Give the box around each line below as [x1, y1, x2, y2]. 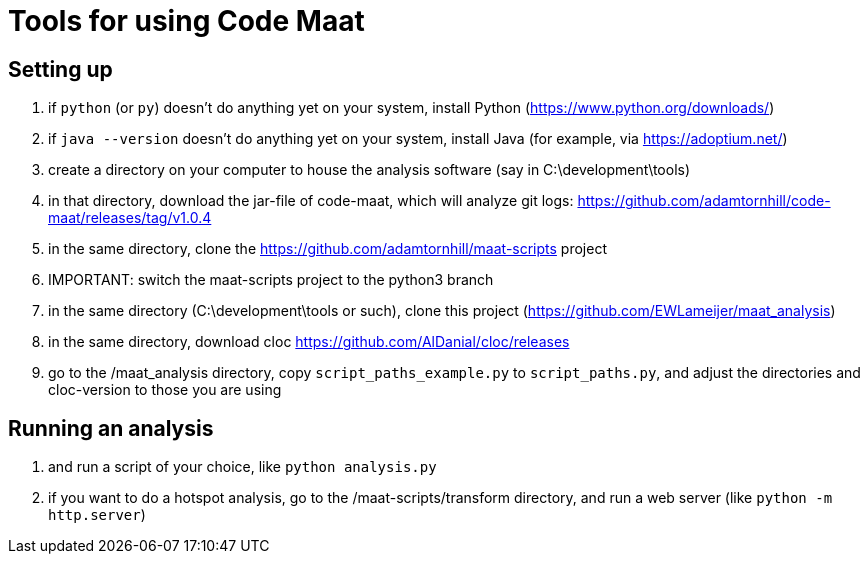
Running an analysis [8, 415, 214, 441]
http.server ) [48, 506, 146, 524]
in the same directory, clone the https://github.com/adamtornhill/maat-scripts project [48, 240, 607, 258]
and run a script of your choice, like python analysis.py [48, 458, 437, 476]
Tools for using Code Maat [8, 4, 365, 38]
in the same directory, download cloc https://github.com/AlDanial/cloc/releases [48, 333, 570, 351]
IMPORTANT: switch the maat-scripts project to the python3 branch [48, 271, 494, 289]
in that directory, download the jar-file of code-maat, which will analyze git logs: [48, 192, 574, 210]
